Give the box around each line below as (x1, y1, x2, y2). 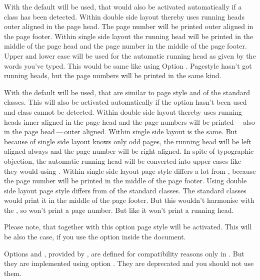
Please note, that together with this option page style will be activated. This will (4, 221, 252, 232)
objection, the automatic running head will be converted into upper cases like (4, 155, 241, 166)
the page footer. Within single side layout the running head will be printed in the (4, 31, 253, 41)
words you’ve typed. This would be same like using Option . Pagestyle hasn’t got (4, 60, 252, 71)
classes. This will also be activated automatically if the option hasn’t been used (4, 97, 247, 107)
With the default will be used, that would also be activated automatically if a (4, 2, 242, 12)
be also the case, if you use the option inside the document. (4, 231, 186, 242)
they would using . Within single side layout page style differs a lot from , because (4, 165, 256, 176)
